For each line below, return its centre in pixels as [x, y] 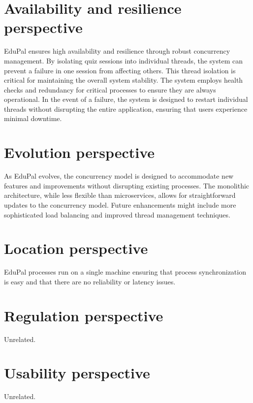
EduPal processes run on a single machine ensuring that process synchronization [125, 272]
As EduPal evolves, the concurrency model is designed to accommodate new [119, 176]
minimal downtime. [33, 118]
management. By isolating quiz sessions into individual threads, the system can [124, 60]
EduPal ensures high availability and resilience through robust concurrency [117, 51]
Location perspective [76, 248]
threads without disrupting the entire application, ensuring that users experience [126, 108]
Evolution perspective [79, 152]
